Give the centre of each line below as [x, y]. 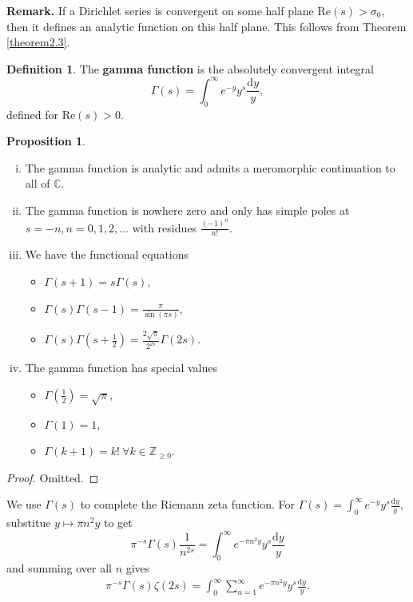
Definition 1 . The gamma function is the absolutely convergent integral [190, 68]
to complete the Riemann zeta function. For [187, 504]
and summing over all [59, 568]
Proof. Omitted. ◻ [53, 477]
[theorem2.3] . [38, 42]
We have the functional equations [107, 254]
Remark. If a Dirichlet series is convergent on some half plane [160, 10]
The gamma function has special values [121, 368]
